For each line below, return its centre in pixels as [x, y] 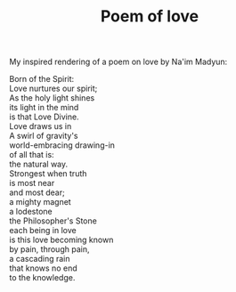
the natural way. [39, 164]
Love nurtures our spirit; [53, 89]
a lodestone [31, 212]
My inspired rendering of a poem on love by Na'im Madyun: [118, 62]
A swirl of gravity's [44, 136]
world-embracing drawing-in [62, 145]
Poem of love [150, 16]
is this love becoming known [61, 240]
